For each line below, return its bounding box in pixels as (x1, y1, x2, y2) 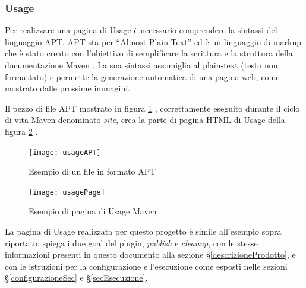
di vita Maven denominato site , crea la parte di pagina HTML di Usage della (5, 113, 285, 126)
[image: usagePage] (29, 188, 105, 197)
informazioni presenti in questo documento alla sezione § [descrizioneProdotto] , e (5, 248, 296, 261)
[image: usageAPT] (29, 148, 101, 157)
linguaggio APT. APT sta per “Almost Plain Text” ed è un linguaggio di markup (5, 35, 302, 48)
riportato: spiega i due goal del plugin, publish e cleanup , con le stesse (5, 236, 258, 249)
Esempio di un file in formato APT (29, 165, 156, 178)
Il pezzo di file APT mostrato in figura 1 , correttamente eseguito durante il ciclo (5, 102, 300, 114)
